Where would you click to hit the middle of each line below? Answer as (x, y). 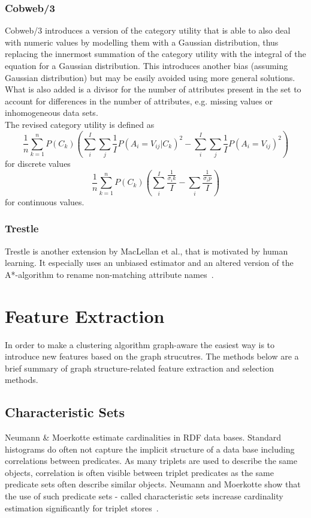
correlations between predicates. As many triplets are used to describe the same (151, 461)
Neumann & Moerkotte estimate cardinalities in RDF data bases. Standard (143, 437)
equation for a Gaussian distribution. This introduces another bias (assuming (147, 65)
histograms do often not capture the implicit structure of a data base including (150, 449)
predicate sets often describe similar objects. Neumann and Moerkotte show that (153, 484)
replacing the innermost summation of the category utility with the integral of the (155, 54)
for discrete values (38, 164)
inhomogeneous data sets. (52, 113)
